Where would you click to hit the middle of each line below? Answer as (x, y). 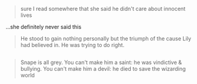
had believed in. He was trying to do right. (72, 45)
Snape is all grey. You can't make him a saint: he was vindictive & (101, 62)
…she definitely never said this (44, 27)
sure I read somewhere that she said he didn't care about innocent (103, 9)
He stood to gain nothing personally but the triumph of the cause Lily (106, 38)
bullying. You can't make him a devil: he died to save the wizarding (103, 69)
